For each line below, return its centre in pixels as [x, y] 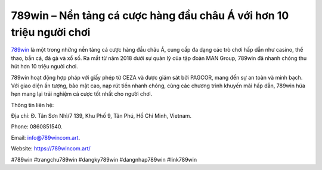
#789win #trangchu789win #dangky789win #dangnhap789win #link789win [104, 159]
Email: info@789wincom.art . [46, 137]
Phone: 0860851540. [37, 127]
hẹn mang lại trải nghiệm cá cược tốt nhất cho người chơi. [82, 94]
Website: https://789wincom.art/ [51, 149]
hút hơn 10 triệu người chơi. [44, 67]
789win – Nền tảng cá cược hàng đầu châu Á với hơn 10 [150, 15]
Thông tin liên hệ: [32, 105]
